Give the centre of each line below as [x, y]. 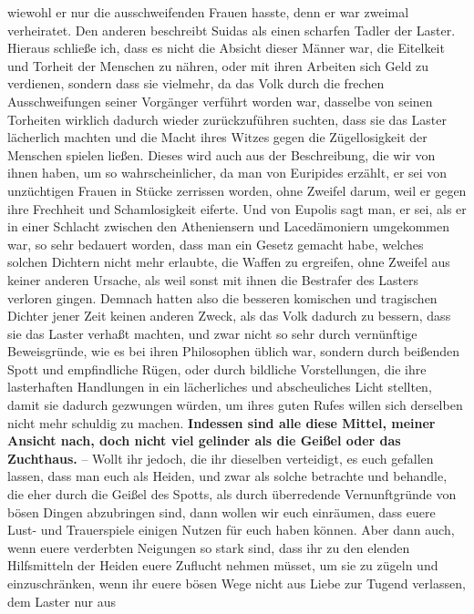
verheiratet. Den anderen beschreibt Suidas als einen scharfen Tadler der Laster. [232, 30]
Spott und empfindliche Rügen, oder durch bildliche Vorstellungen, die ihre [217, 368]
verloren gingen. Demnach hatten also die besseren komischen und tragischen [222, 297]
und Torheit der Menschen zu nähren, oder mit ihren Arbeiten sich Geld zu [218, 65]
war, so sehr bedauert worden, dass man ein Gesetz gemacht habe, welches [216, 244]
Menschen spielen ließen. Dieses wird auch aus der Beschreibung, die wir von [222, 154]
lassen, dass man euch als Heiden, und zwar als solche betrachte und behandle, [227, 476]
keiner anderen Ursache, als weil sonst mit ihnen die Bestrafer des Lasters [213, 279]
